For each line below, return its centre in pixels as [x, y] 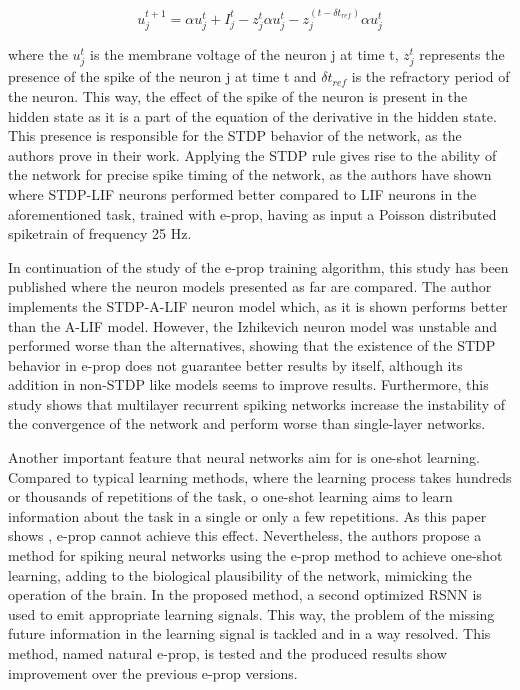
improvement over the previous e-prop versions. [153, 672]
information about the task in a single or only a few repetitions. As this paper [247, 515]
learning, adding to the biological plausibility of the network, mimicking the [240, 574]
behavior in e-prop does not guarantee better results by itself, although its [235, 364]
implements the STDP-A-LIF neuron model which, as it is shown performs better [258, 305]
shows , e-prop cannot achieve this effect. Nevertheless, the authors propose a [245, 535]
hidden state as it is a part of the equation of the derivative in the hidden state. [252, 115]
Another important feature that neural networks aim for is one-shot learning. [244, 457]
